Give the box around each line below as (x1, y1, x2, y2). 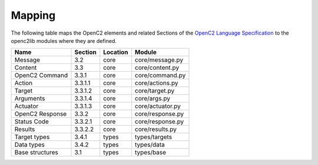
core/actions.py (134, 79, 178, 87)
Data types (14, 141, 45, 149)
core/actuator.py (134, 102, 181, 110)
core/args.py (134, 95, 171, 103)
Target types (14, 133, 50, 141)
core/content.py (134, 63, 180, 72)
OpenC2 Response (14, 110, 67, 118)
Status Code (14, 117, 49, 126)
